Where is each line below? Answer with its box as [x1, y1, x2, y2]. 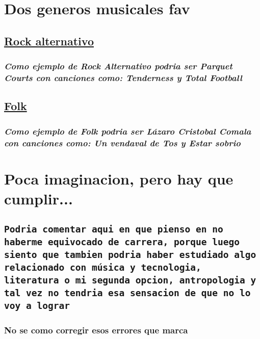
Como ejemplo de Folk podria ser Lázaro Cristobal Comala [4, 124, 251, 137]
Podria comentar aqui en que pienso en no [4, 224, 223, 235]
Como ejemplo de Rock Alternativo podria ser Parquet [4, 60, 232, 72]
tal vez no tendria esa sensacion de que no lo [4, 288, 251, 299]
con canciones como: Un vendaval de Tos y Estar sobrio [4, 136, 241, 149]
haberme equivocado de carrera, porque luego [4, 237, 240, 248]
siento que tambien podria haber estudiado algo [4, 249, 256, 260]
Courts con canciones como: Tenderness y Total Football [4, 71, 242, 84]
